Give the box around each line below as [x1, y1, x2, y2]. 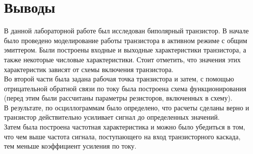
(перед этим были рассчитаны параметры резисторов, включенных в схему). [4, 93, 232, 103]
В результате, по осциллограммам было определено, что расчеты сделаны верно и [4, 102, 250, 112]
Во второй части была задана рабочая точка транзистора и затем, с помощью [4, 74, 234, 84]
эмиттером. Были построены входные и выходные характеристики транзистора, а [4, 45, 247, 55]
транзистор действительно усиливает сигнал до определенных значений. [4, 112, 220, 122]
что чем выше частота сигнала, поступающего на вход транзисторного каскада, [4, 131, 241, 141]
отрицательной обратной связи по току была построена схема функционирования [4, 83, 247, 93]
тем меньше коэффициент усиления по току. [4, 141, 137, 151]
